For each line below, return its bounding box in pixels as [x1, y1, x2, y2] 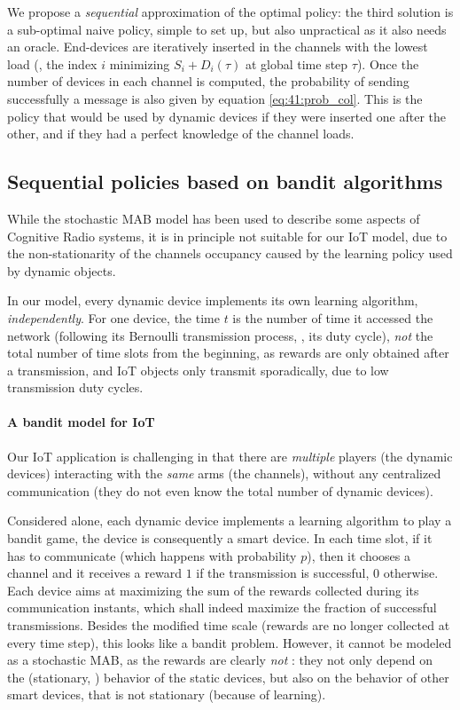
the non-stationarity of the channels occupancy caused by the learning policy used [7, 244, 453, 263]
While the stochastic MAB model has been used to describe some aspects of [7, 209, 420, 227]
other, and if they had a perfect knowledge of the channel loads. [7, 124, 355, 143]
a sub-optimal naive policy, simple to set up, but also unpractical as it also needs [7, 20, 447, 38]
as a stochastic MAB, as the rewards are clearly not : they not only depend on [7, 651, 433, 669]
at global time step [245, 54, 348, 73]
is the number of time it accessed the [232, 308, 433, 327]
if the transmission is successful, [196, 564, 370, 582]
